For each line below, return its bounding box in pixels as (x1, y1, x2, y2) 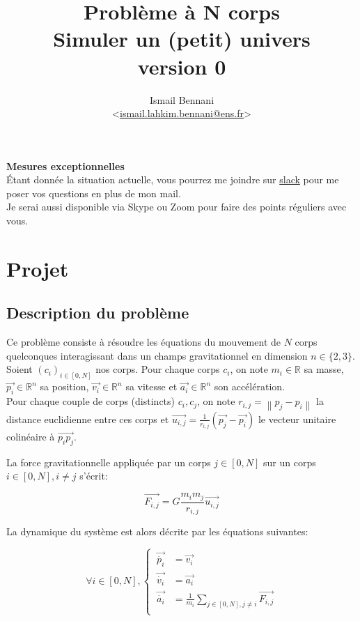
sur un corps (263, 454, 316, 469)
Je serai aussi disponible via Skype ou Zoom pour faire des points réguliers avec (6, 199, 347, 214)
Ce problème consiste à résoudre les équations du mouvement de (6, 335, 281, 349)
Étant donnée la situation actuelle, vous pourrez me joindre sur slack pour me (6, 172, 339, 187)
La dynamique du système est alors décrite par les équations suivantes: (6, 524, 308, 539)
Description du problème (6, 302, 189, 323)
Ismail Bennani (149, 92, 214, 107)
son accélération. (214, 379, 285, 394)
